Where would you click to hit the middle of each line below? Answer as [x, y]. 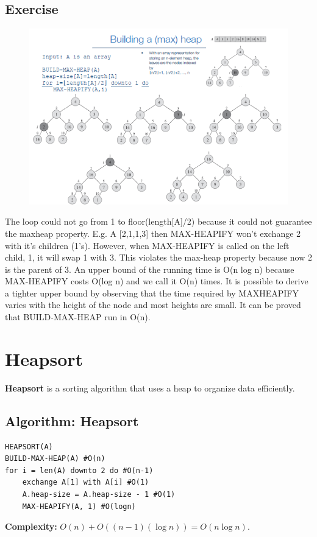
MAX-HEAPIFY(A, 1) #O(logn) [79, 506]
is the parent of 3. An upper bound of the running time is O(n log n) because [150, 269]
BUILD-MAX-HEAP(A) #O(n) [55, 459]
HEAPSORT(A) [29, 447]
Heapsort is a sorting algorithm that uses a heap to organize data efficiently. [150, 388]
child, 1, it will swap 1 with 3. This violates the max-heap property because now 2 [158, 257]
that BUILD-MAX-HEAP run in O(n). [78, 317]
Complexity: [31, 526]
